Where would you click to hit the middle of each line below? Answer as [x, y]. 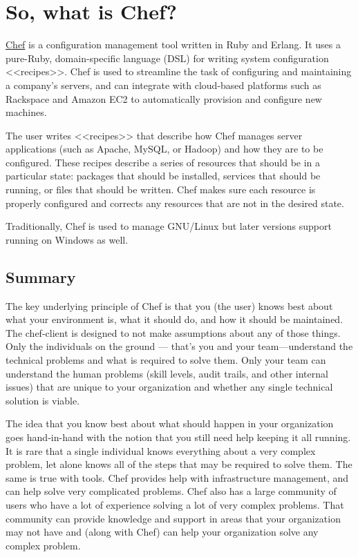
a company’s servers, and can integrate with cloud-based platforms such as [163, 85]
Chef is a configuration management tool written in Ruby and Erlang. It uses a [173, 45]
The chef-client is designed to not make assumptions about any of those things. [173, 332]
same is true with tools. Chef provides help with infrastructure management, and [177, 477]
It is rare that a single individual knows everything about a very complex [161, 450]
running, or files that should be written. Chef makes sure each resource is [161, 189]
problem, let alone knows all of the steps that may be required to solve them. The [179, 464]
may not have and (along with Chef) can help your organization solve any [162, 532]
